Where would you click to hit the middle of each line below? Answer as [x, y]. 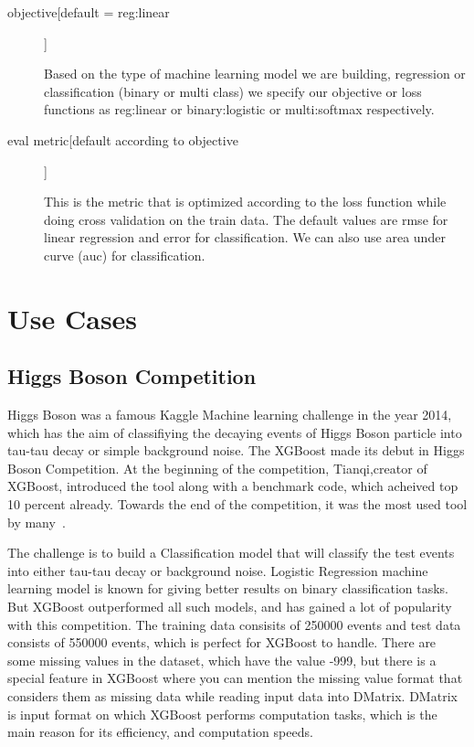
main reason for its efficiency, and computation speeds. [160, 732]
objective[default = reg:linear [89, 12]
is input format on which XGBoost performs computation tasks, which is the [222, 714]
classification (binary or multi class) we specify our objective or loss [233, 91]
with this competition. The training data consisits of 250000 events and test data [234, 624]
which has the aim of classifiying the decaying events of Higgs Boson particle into [235, 432]
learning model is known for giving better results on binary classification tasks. [228, 588]
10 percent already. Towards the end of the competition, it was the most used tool [237, 504]
